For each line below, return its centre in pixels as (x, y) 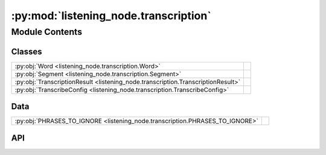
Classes (27, 51)
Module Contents (47, 32)
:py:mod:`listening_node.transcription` (111, 16)
